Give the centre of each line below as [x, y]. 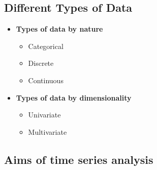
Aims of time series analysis [79, 159]
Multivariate [48, 131]
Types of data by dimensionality [74, 97]
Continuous [46, 80]
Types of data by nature [59, 29]
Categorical [46, 46]
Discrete [41, 63]
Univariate [44, 115]
